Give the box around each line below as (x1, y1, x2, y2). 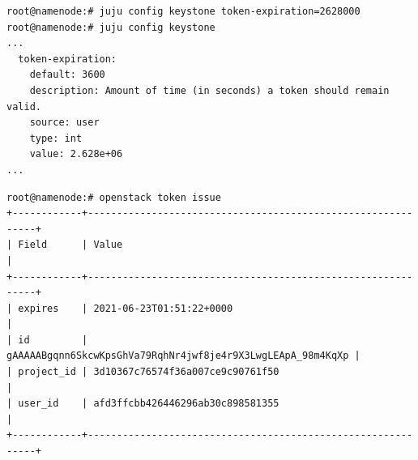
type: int (29, 132, 83, 144)
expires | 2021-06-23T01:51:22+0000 (18, 302, 233, 314)
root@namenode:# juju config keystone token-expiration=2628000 (6, 6, 360, 17)
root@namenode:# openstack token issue (6, 191, 221, 203)
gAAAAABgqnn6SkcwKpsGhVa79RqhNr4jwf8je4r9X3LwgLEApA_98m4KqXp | (6, 350, 360, 362)
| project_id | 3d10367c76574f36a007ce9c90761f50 (6, 366, 279, 378)
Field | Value (18, 239, 123, 251)
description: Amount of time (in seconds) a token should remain (29, 84, 390, 96)
